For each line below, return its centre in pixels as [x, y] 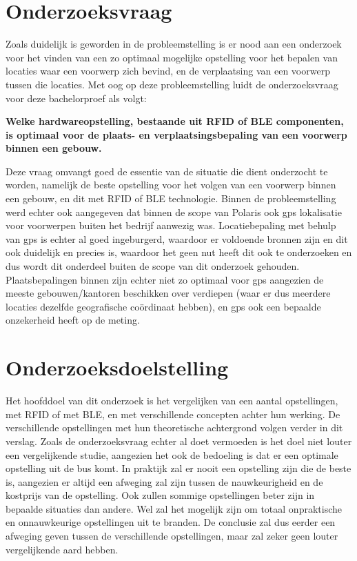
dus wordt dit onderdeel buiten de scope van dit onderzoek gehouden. [153, 266]
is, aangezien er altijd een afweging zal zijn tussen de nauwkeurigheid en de [164, 481]
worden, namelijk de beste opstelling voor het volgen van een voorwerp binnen [171, 185]
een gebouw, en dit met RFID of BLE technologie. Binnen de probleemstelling [171, 198]
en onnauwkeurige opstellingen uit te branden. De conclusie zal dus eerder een [171, 522]
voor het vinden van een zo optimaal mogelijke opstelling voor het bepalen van [172, 57]
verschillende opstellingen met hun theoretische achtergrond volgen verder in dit [174, 427]
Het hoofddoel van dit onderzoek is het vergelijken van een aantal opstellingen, [172, 401]
